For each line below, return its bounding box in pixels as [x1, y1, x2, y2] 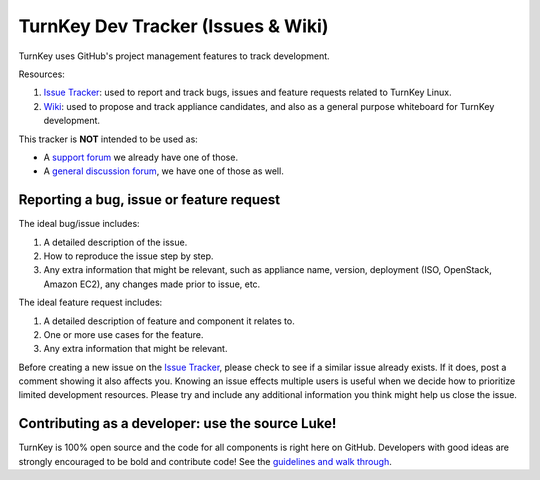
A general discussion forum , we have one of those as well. [43, 165, 284, 177]
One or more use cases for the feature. [43, 328, 204, 340]
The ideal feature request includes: [18, 296, 163, 309]
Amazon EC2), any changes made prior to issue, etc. [43, 278, 261, 290]
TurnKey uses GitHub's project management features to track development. [18, 50, 330, 62]
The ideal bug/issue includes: [18, 218, 140, 230]
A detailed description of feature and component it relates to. [43, 315, 295, 327]
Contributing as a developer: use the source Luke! [18, 415, 337, 432]
